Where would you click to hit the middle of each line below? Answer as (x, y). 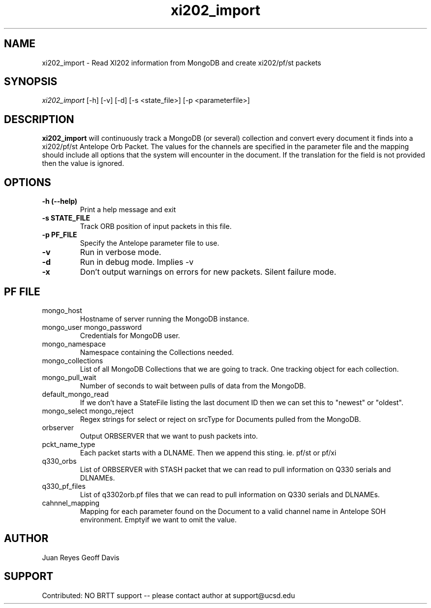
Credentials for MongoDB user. (130, 335)
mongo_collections (73, 360)
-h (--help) (60, 201)
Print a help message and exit (128, 210)
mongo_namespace (74, 344)
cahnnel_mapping (71, 503)
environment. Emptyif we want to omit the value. (158, 519)
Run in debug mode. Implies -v (137, 262)
